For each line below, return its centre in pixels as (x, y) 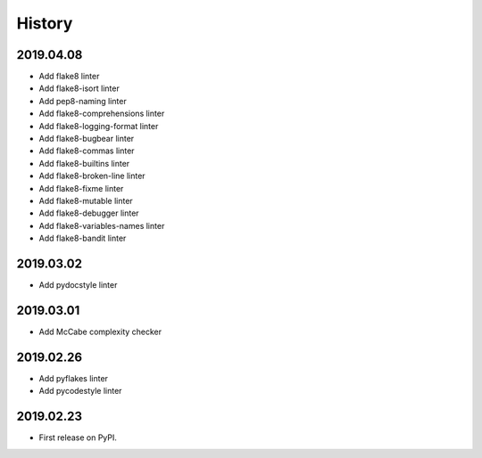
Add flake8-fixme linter (81, 188)
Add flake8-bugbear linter (87, 139)
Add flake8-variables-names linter (102, 225)
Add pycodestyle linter (80, 391)
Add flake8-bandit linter (83, 238)
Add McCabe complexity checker (100, 331)
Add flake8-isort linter (79, 88)
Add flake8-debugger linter (89, 213)
